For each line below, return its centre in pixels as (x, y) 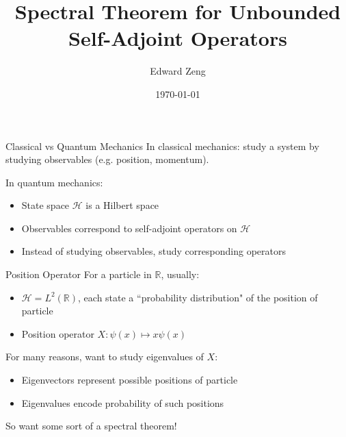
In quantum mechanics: (54, 182)
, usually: (180, 274)
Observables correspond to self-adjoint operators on (129, 228)
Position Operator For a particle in (79, 274)
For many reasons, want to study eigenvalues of (105, 357)
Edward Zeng (178, 71)
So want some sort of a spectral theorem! (91, 426)
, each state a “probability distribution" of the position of (198, 297)
